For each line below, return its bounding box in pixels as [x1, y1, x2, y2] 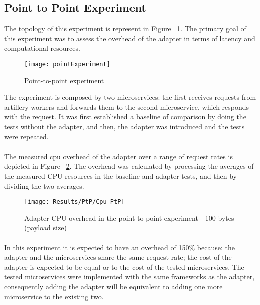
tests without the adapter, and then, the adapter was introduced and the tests [4, 121, 245, 132]
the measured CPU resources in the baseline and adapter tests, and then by [4, 170, 237, 181]
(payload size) [24, 222, 67, 233]
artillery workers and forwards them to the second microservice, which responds [4, 101, 249, 112]
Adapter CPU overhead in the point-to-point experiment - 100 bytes [24, 212, 234, 223]
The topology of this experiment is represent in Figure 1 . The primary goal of [4, 23, 246, 34]
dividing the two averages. [4, 180, 84, 191]
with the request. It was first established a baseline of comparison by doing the [4, 111, 246, 122]
